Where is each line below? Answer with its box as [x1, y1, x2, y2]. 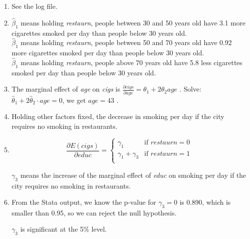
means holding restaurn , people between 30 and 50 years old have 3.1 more [21, 17, 246, 27]
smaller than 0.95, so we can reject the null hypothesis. [11, 207, 177, 217]
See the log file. [11, 1, 58, 11]
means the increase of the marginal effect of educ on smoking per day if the [20, 169, 246, 180]
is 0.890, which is [179, 197, 231, 207]
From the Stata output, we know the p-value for [11, 197, 156, 207]
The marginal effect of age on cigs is [11, 84, 120, 94]
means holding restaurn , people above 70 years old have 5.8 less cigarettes [21, 57, 243, 68]
